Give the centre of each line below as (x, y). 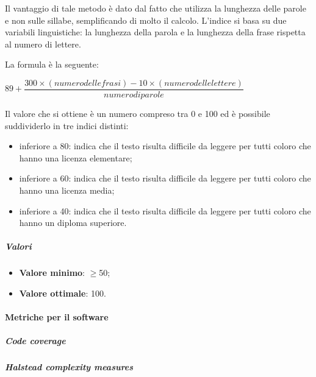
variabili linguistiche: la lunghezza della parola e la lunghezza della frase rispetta (155, 32)
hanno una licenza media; (67, 190)
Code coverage (35, 341)
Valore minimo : (52, 273)
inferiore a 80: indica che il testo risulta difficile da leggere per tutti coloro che (165, 146)
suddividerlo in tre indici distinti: (67, 125)
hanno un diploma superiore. (73, 223)
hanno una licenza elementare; (76, 157)
